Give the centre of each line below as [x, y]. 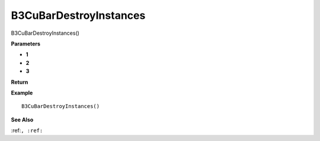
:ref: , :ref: [27, 130]
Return [20, 82]
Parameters [26, 44]
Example [22, 93]
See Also [22, 119]
